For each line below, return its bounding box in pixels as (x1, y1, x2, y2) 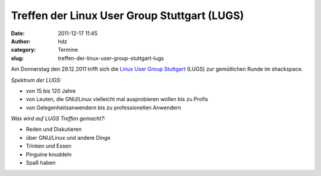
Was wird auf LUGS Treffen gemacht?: (11, 115, 106, 122)
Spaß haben (26, 159, 56, 166)
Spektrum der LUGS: (11, 76, 62, 83)
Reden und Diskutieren (26, 125, 82, 133)
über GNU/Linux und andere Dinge (26, 134, 111, 141)
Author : (11, 37, 31, 45)
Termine (58, 46, 78, 54)
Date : (11, 30, 25, 37)
